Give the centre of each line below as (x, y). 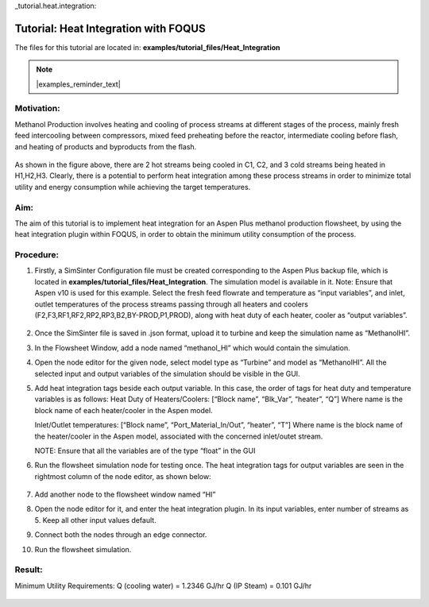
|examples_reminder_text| (78, 84)
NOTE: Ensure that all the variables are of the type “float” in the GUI (145, 450)
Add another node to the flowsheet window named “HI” (125, 495)
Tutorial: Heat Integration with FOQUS (110, 28)
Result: (29, 570)
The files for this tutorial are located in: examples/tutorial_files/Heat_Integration (148, 47)
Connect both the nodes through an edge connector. (121, 535)
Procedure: (37, 255)
